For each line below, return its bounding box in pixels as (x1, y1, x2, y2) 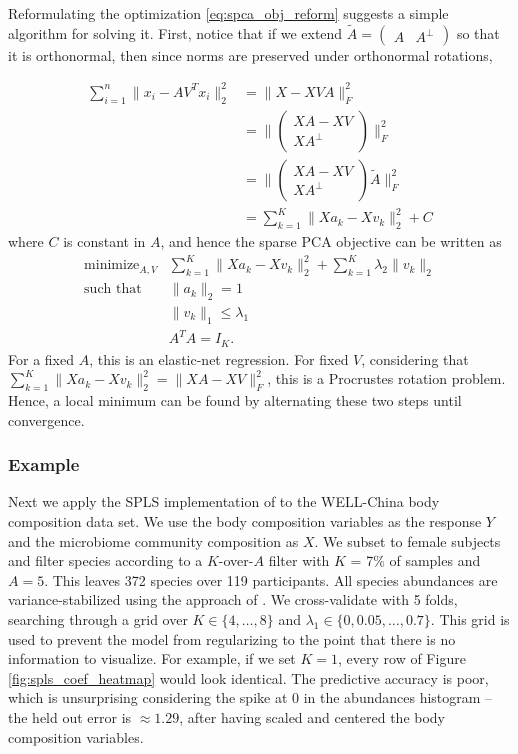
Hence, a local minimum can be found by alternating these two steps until (8, 390, 462, 411)
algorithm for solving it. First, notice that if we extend (8, 22, 343, 43)
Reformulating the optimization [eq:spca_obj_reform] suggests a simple (8, 3, 449, 23)
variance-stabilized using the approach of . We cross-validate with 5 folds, (8, 589, 458, 610)
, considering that (361, 348, 469, 369)
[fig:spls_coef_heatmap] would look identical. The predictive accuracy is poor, (8, 667, 489, 688)
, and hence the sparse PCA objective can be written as (160, 231, 502, 252)
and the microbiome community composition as (8, 530, 299, 551)
